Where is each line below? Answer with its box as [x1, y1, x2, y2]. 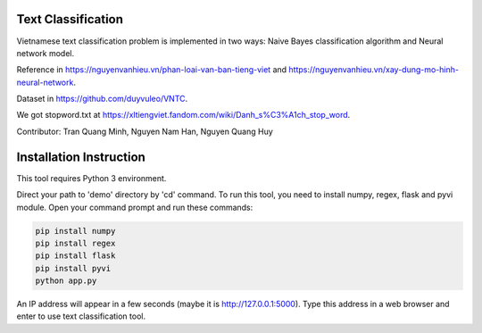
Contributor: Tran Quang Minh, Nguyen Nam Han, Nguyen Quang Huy [16, 126, 274, 137]
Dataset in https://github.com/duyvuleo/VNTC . [16, 94, 188, 104]
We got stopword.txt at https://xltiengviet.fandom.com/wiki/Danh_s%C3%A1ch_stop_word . [16, 110, 351, 121]
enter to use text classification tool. [16, 311, 146, 321]
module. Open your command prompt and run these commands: [16, 202, 253, 212]
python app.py [35, 276, 97, 286]
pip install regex [35, 237, 116, 248]
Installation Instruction [16, 149, 146, 164]
